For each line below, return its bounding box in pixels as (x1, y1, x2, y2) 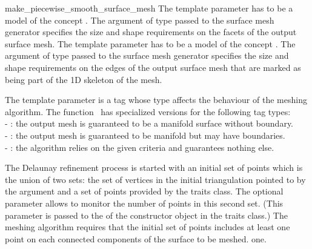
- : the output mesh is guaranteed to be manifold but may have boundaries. (5, 128, 285, 141)
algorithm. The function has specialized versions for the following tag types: (5, 105, 291, 118)
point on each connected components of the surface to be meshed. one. (5, 232, 267, 245)
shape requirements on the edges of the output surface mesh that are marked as (5, 61, 301, 73)
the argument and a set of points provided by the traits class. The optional (5, 185, 284, 198)
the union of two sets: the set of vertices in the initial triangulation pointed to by (5, 173, 306, 185)
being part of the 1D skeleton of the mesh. (5, 73, 162, 85)
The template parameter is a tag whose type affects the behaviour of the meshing (5, 93, 307, 106)
